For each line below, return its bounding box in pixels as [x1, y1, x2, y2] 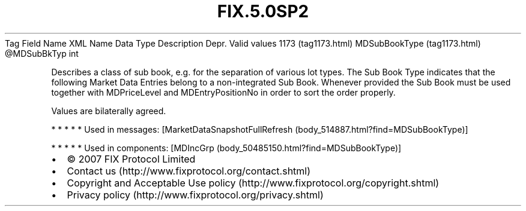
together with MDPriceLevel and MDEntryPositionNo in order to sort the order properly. [51, 87, 396, 97]
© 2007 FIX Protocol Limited [67, 152, 196, 165]
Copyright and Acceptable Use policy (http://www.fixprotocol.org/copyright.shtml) [67, 176, 440, 189]
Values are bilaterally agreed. [51, 105, 166, 116]
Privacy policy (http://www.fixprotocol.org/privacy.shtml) [67, 188, 324, 201]
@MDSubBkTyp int [5, 48, 79, 59]
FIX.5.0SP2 [217, 1, 309, 22]
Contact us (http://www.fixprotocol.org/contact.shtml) [67, 164, 311, 177]
